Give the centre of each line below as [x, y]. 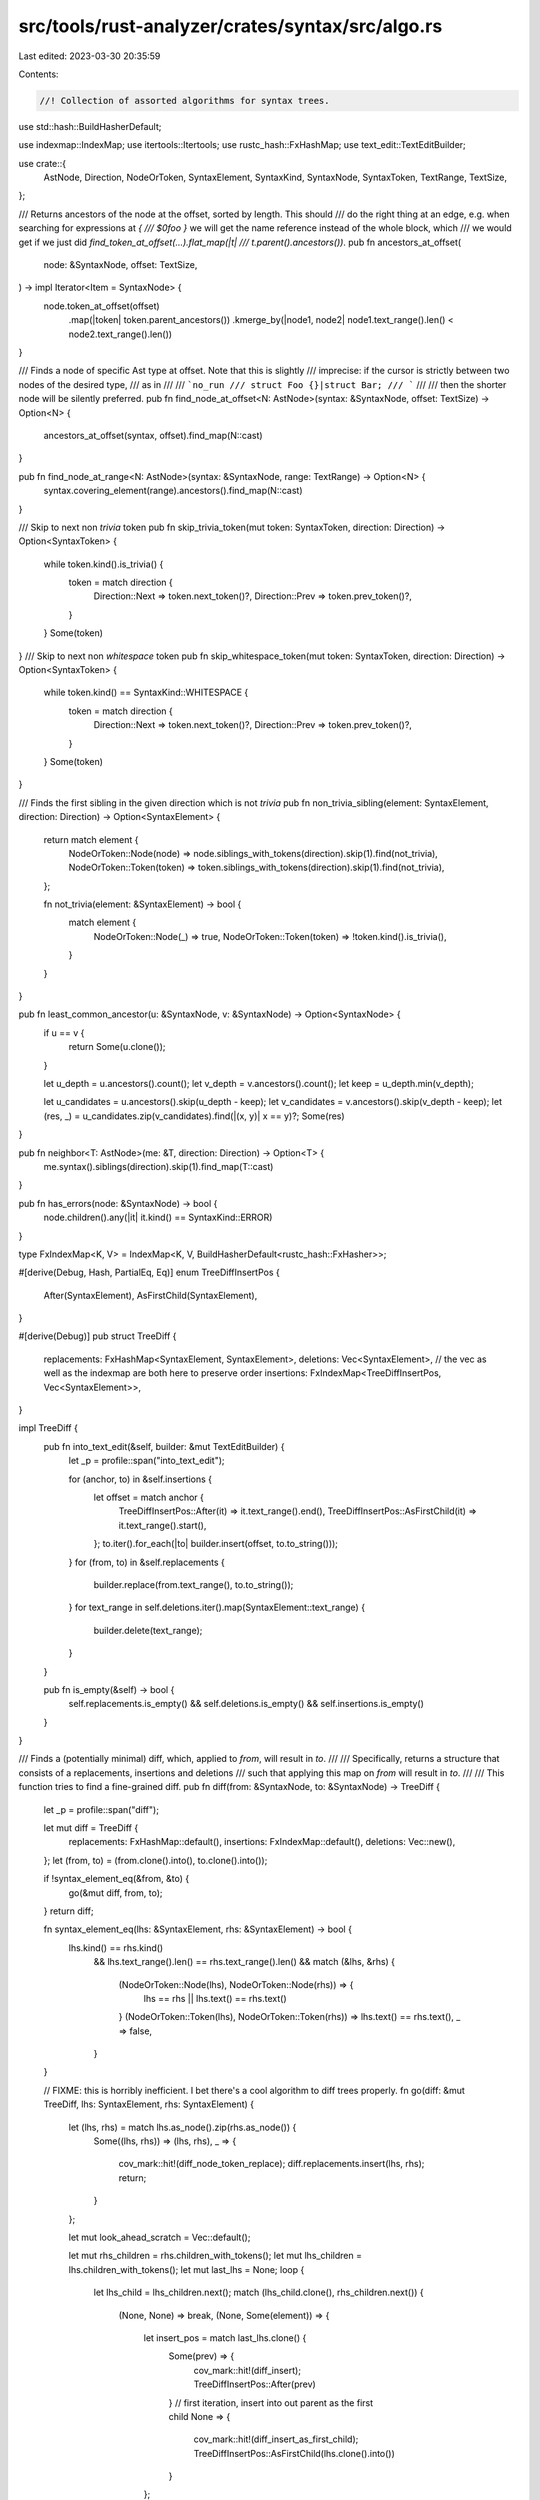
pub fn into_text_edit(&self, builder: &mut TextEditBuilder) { [164, 1446]
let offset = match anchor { [148, 1497]
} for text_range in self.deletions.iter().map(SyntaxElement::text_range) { [216, 1607]
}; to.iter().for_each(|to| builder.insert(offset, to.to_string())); [216, 1544]
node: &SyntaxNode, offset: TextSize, [120, 265]
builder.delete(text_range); [148, 1630]
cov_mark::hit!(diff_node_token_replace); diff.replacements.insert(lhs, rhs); [271, 2164]
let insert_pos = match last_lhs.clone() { [225, 2337]
